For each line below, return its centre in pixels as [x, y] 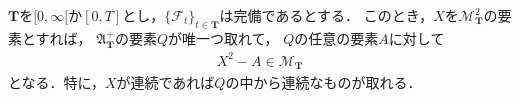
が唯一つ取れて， [223, 37]
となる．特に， [56, 82]
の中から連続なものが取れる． [323, 82]
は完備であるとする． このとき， [326, 15]
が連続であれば [165, 82]
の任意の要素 [336, 37]
